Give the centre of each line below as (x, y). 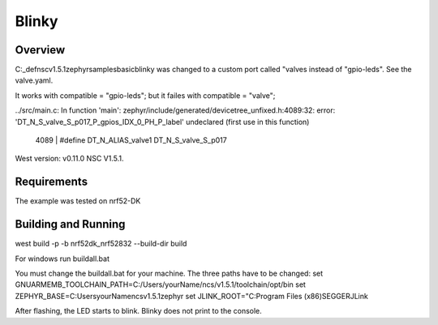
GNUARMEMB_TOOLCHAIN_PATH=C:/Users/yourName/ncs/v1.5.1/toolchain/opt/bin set (160, 284)
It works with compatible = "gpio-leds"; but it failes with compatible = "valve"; (145, 95)
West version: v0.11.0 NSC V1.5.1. (69, 159)
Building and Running (70, 224)
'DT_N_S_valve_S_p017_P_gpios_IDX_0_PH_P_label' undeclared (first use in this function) (162, 122)
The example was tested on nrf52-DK (78, 201)
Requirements (52, 182)
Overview (40, 50)
